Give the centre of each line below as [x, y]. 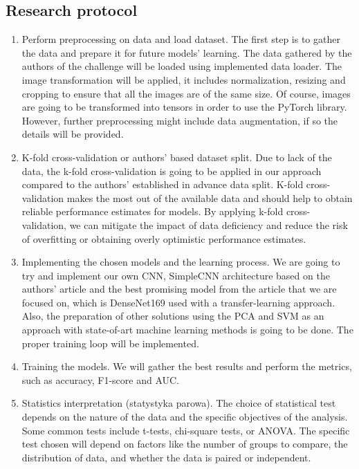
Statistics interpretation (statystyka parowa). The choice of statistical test [179, 403]
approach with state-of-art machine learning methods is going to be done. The [187, 330]
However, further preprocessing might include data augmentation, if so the [180, 120]
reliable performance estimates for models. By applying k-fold [153, 211]
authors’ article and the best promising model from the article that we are [179, 289]
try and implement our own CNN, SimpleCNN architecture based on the [176, 275]
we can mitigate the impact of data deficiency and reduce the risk [209, 224]
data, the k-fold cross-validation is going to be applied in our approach [172, 171]
